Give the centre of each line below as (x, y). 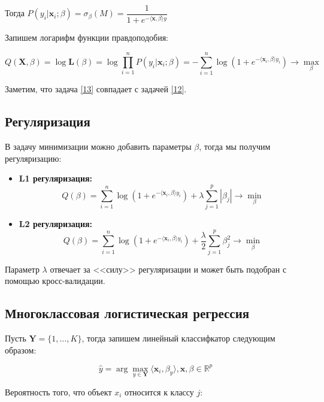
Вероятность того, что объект (58, 392)
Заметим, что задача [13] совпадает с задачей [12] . (96, 89)
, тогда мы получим (235, 146)
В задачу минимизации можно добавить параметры (98, 146)
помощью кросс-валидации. (55, 281)
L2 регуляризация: (55, 223)
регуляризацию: (33, 158)
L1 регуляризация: (55, 178)
